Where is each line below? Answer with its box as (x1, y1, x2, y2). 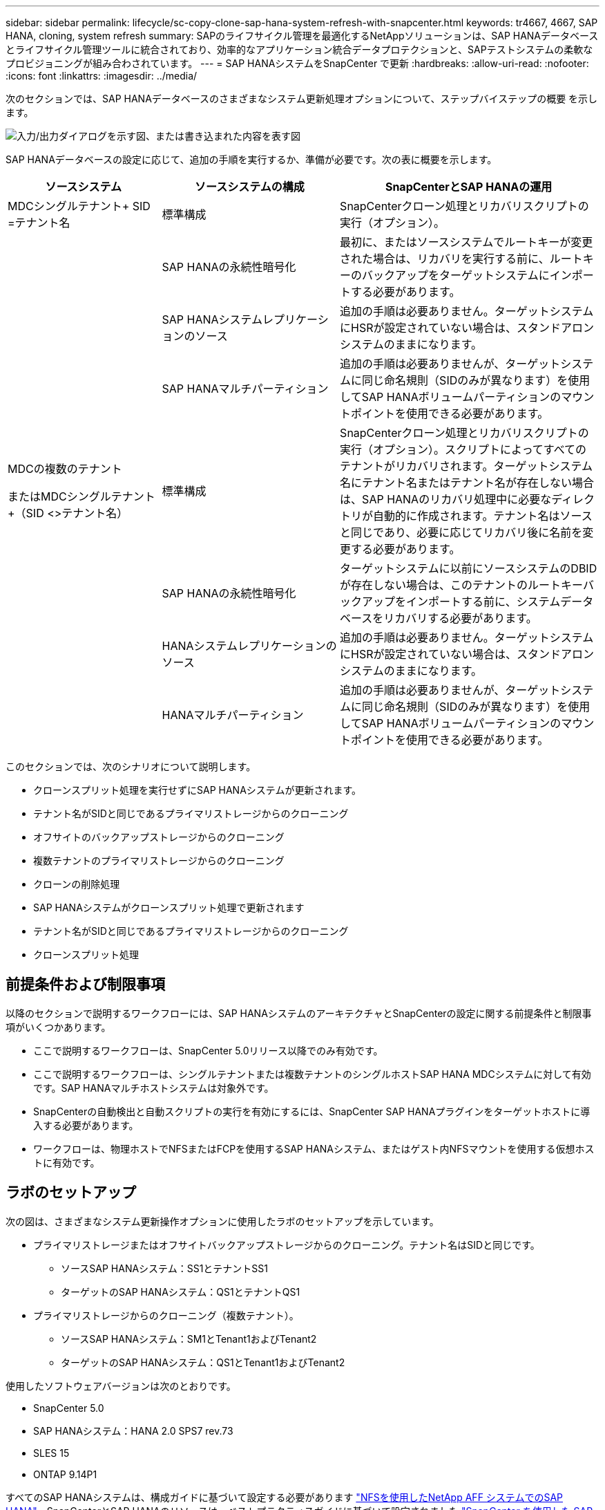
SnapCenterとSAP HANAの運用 (385, 180, 553, 194)
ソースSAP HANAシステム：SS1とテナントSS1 (61, 1262, 268, 1274)
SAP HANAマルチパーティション (162, 382, 329, 395)
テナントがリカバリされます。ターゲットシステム (340, 459, 593, 473)
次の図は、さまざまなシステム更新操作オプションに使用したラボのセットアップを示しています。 (6, 1215, 439, 1227)
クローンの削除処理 (33, 878, 120, 890)
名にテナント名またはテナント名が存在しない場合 (340, 476, 595, 490)
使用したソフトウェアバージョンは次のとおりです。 (6, 1379, 236, 1392)
